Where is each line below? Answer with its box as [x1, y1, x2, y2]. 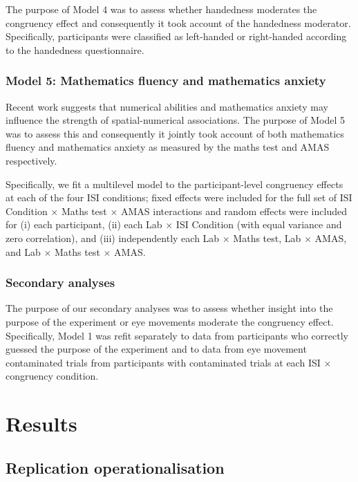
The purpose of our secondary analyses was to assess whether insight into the [6, 301, 333, 315]
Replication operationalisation [6, 456, 225, 478]
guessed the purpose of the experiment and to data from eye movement [6, 342, 307, 356]
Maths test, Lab [233, 230, 301, 245]
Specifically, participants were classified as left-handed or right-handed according [6, 29, 347, 44]
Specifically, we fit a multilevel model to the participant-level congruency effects [6, 176, 343, 191]
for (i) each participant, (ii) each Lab [6, 217, 162, 232]
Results [6, 409, 77, 438]
